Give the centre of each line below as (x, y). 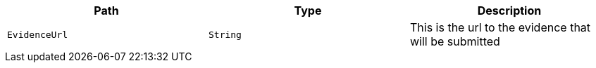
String (225, 34)
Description (509, 11)
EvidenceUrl (38, 34)
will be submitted (455, 41)
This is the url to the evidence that (500, 27)
